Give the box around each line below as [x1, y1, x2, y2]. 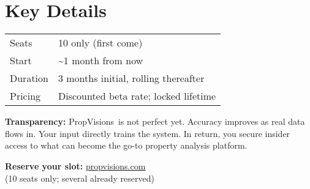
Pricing [10, 89, 41, 103]
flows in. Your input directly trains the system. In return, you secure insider [5, 127, 290, 139]
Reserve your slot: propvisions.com [5, 159, 146, 172]
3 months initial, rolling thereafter [58, 71, 205, 86]
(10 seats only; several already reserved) [5, 171, 154, 184]
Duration [10, 71, 48, 86]
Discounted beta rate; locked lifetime [58, 89, 216, 103]
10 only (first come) [58, 35, 143, 50]
